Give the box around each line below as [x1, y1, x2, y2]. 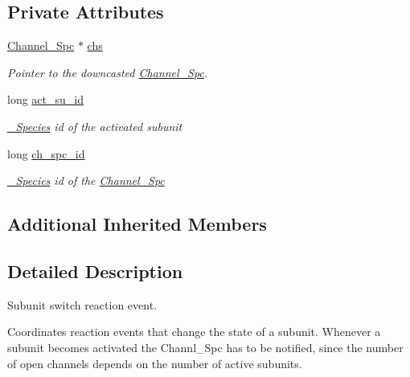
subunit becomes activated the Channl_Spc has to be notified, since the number [7, 338, 404, 355]
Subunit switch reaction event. [7, 296, 158, 313]
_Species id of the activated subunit [7, 117, 182, 134]
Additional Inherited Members [7, 211, 267, 236]
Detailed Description [7, 258, 183, 283]
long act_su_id [7, 91, 84, 108]
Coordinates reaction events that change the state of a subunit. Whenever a [7, 323, 381, 340]
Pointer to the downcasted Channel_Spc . [7, 64, 208, 80]
